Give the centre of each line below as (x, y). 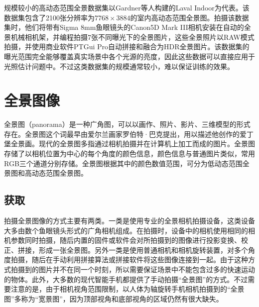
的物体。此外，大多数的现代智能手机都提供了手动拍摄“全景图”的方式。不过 (126, 279)
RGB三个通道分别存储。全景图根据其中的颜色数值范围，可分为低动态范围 (123, 163)
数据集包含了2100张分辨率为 (49, 17)
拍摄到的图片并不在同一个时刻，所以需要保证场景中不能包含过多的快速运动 (133, 269)
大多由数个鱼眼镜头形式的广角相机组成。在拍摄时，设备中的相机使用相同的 (126, 230)
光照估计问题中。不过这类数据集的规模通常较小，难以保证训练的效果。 (119, 66)
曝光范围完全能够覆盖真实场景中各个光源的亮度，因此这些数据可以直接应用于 (129, 56)
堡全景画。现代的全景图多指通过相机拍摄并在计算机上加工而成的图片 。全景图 (129, 144)
